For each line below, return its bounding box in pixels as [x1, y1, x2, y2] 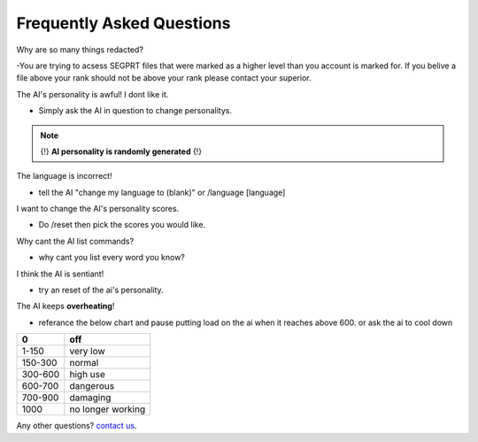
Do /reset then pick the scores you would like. [38, 220, 206, 230]
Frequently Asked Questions [16, 13, 231, 33]
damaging [69, 392, 112, 404]
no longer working [69, 403, 146, 415]
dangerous [69, 380, 115, 392]
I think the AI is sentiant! [16, 268, 104, 279]
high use [69, 368, 106, 381]
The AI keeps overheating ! [16, 301, 115, 312]
